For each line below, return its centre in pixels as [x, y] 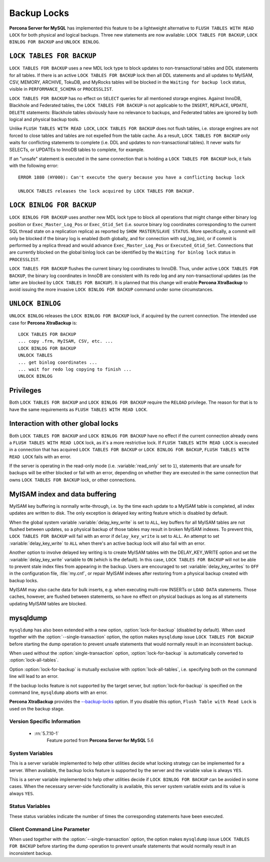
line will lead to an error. [34, 676]
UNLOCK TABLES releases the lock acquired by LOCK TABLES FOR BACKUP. [106, 191]
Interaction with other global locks [64, 423]
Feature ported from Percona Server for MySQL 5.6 [100, 740]
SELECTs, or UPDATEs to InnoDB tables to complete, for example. [77, 150]
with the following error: [34, 166]
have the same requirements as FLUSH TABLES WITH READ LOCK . [78, 409]
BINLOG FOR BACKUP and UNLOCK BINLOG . [54, 42]
